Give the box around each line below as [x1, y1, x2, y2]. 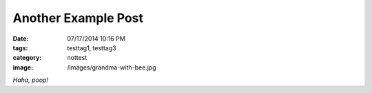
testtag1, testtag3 [67, 43, 116, 52]
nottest [67, 54, 87, 62]
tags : [12, 43, 28, 52]
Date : [12, 34, 29, 43]
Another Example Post [12, 10, 144, 25]
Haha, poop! [12, 76, 48, 84]
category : [12, 54, 42, 62]
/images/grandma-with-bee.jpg [67, 63, 156, 72]
